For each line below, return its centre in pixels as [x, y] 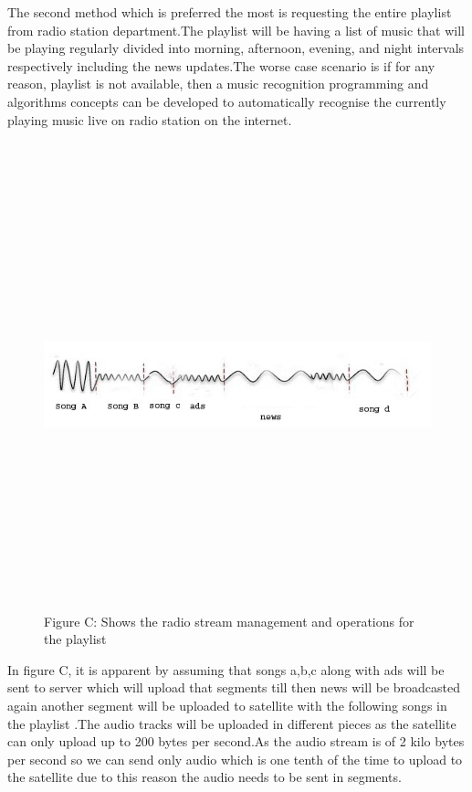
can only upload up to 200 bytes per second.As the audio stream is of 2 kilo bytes [236, 741]
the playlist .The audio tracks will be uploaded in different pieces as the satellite [232, 723]
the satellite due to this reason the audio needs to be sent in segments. [205, 777]
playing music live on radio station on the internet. [150, 119]
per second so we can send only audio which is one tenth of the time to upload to [235, 759]
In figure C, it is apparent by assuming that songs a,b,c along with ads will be [226, 669]
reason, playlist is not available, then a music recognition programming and [218, 84]
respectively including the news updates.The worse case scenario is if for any [221, 65]
